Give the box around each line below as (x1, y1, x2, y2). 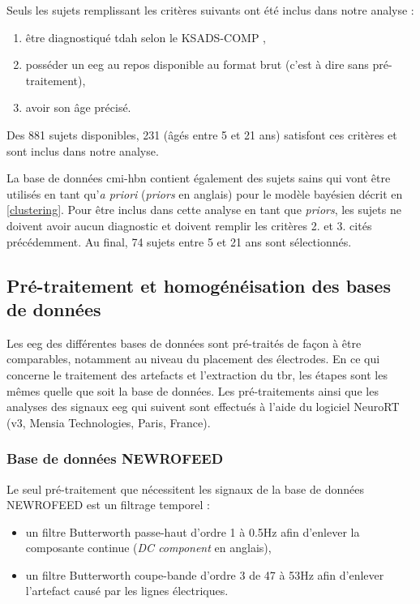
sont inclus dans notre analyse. (6, 142, 159, 159)
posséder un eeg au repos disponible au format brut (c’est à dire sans (25, 56, 369, 73)
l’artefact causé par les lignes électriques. (25, 582, 229, 599)
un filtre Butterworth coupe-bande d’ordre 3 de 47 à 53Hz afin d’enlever (25, 566, 384, 583)
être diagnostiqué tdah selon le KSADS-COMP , (25, 28, 266, 45)
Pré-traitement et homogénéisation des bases (6, 272, 391, 298)
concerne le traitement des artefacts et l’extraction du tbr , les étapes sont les (6, 366, 388, 383)
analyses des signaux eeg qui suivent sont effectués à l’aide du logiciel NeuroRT (6, 398, 400, 415)
